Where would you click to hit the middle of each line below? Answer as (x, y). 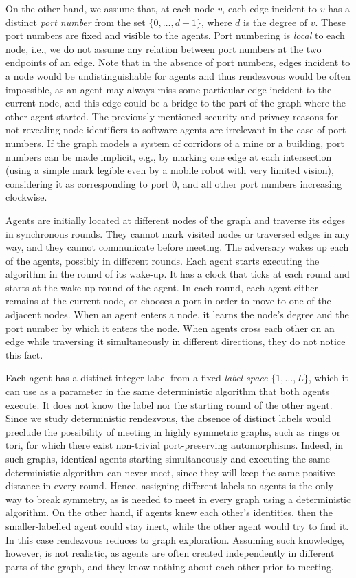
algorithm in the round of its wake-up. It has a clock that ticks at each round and (178, 274)
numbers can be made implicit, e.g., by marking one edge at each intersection (169, 156)
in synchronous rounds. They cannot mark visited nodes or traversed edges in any (178, 233)
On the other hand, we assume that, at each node (110, 8)
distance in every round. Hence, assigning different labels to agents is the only (169, 486)
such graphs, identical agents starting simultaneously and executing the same (168, 458)
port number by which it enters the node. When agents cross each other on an (170, 327)
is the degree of (276, 22)
